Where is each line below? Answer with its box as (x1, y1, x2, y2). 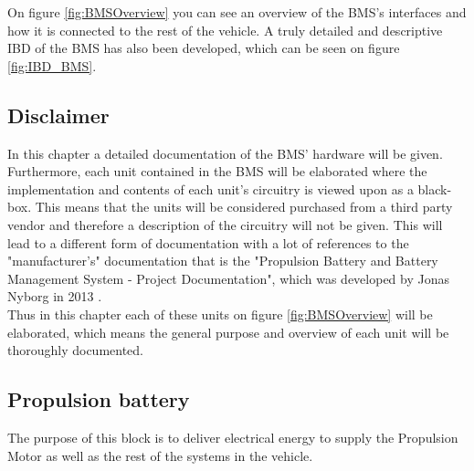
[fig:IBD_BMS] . (7, 56, 97, 75)
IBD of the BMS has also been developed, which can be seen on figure (7, 38, 400, 58)
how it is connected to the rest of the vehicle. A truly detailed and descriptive (7, 20, 443, 39)
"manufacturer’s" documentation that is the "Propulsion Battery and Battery (7, 251, 438, 270)
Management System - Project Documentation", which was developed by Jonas (7, 268, 450, 288)
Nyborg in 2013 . (7, 287, 102, 306)
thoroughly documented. (7, 340, 144, 360)
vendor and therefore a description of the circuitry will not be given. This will (7, 215, 443, 234)
